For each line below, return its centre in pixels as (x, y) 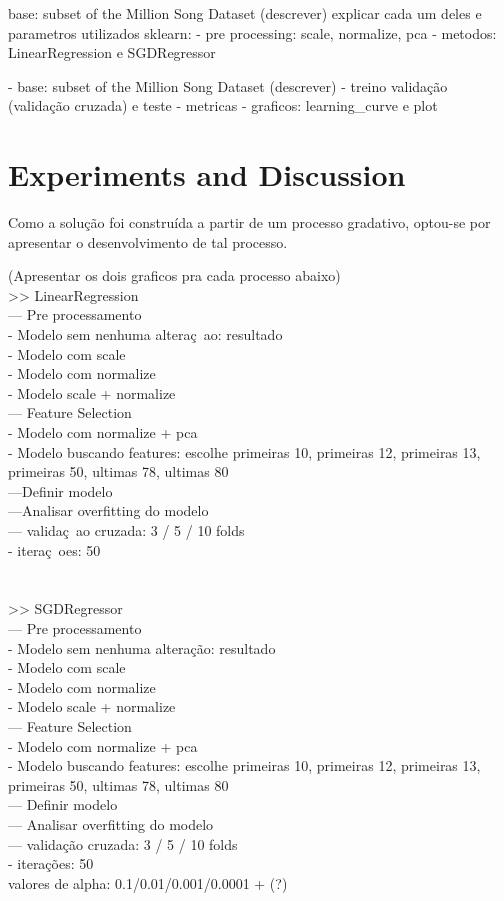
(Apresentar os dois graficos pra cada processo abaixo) (174, 275)
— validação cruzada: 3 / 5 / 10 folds (123, 843)
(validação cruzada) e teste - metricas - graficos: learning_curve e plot (223, 105)
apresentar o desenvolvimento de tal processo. (148, 241)
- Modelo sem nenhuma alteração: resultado (142, 647)
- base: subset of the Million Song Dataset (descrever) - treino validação (228, 85)
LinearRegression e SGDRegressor (112, 52)
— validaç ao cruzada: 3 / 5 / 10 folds (126, 530)
